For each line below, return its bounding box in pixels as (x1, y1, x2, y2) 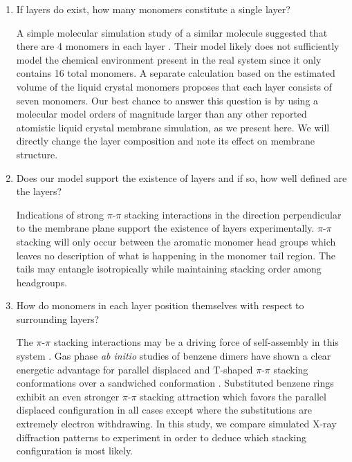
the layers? (16, 184, 62, 198)
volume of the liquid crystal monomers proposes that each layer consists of (16, 79, 332, 93)
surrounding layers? (16, 311, 100, 326)
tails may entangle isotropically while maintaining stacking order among (16, 261, 322, 276)
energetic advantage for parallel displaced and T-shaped (16, 362, 253, 376)
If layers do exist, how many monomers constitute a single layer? (16, 2, 290, 16)
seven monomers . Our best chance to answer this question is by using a (16, 93, 319, 107)
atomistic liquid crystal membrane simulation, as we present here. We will (16, 120, 330, 134)
